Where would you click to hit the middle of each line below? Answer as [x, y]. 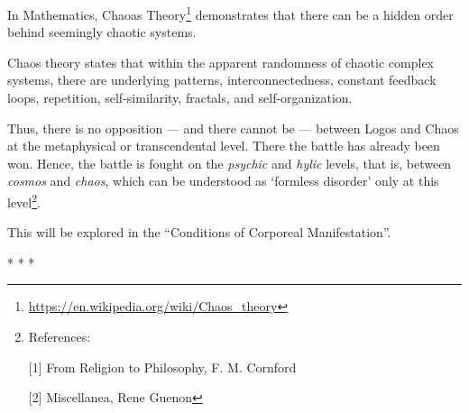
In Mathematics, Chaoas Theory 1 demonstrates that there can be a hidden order [230, 13]
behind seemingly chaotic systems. [102, 32]
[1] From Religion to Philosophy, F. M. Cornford [162, 367]
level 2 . [24, 201]
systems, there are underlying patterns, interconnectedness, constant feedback [222, 80]
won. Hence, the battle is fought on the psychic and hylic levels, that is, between [230, 163]
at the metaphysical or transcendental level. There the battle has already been [224, 146]
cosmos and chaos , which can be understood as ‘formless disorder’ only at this [223, 181]
